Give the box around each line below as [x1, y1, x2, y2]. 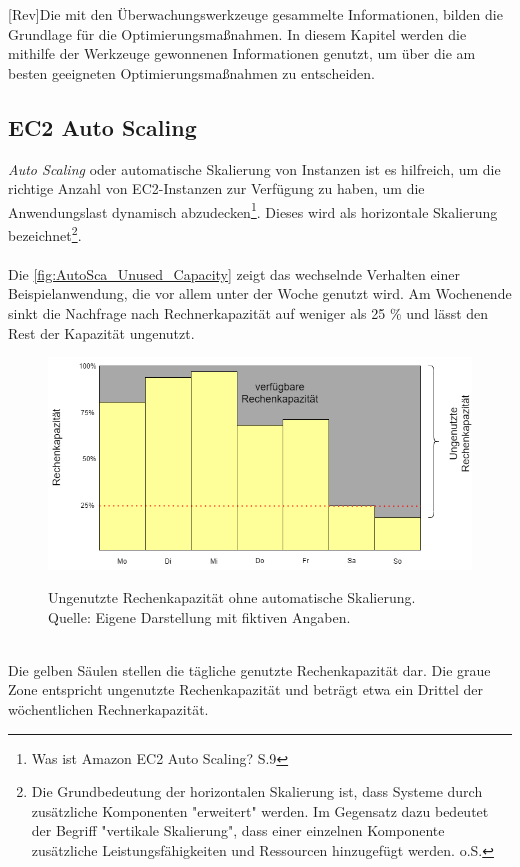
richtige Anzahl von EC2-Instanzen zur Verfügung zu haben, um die [8, 178, 425, 199]
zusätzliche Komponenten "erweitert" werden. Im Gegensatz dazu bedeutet [31, 800, 489, 821]
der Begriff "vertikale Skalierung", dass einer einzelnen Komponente [31, 820, 445, 841]
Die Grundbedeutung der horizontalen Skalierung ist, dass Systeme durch [31, 781, 483, 802]
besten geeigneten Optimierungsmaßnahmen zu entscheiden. [8, 62, 375, 83]
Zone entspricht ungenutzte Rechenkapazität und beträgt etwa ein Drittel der [8, 679, 484, 700]
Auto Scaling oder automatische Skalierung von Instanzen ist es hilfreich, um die [8, 158, 501, 179]
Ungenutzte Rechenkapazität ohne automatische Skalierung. [48, 587, 416, 608]
